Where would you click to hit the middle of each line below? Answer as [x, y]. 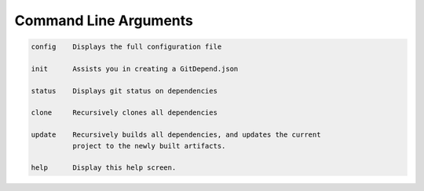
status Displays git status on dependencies [124, 91]
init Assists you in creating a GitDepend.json [135, 68]
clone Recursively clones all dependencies [124, 113]
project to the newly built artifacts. [149, 146]
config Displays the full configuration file [126, 47]
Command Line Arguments [104, 20]
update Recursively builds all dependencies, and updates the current [176, 135]
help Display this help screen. [104, 168]
